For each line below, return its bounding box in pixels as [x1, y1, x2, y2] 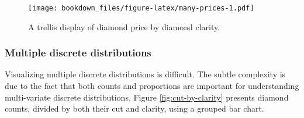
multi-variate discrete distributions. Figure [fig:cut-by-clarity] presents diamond [5, 91, 289, 103]
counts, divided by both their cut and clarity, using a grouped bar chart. [5, 102, 264, 115]
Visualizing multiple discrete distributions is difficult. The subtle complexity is [5, 68, 286, 80]
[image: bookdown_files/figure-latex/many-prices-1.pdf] [28, 4, 254, 12]
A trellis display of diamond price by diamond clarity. [28, 20, 220, 33]
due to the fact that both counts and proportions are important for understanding [5, 80, 299, 92]
